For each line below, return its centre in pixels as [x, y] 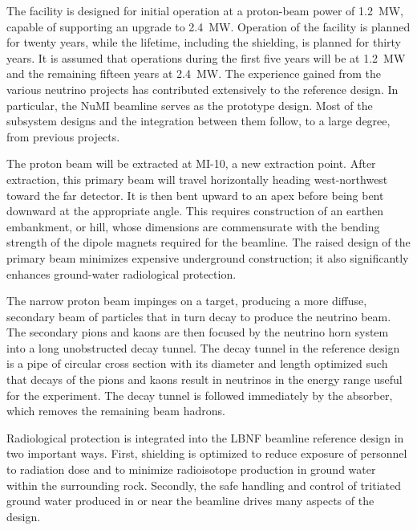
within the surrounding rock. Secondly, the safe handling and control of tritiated [204, 485]
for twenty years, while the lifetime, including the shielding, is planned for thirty [204, 42]
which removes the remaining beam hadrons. [116, 411]
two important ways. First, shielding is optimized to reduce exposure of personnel [207, 453]
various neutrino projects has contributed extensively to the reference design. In [202, 89]
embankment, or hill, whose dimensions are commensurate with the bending [193, 226]
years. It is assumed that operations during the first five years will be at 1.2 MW [206, 57]
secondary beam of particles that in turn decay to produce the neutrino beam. [199, 316]
